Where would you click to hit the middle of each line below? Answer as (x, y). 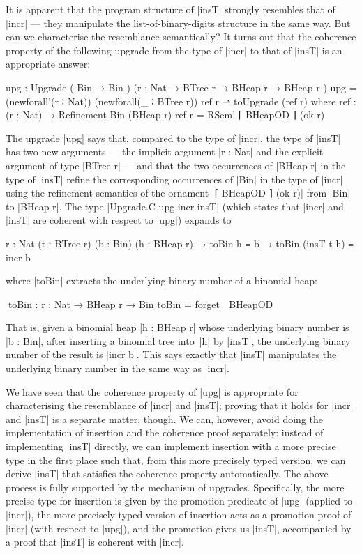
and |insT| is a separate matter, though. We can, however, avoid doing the (164, 418)
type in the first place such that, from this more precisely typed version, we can (176, 460)
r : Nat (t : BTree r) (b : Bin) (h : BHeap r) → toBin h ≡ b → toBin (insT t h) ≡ (180, 243)
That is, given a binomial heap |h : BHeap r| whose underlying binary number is (178, 327)
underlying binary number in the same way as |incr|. (118, 368)
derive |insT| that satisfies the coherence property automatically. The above (167, 474)
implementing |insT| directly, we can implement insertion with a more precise (171, 446)
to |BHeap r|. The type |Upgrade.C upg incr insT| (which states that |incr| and (175, 206)
